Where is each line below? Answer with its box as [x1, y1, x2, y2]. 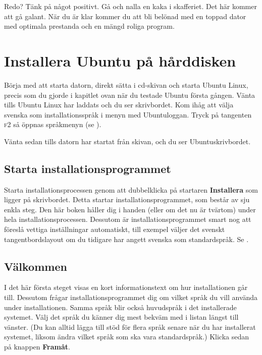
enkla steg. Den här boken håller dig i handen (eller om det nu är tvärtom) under [4, 204, 256, 214]
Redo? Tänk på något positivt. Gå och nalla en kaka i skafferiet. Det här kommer [4, 1, 257, 11]
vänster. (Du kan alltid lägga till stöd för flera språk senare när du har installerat [4, 321, 256, 332]
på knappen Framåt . [4, 341, 70, 351]
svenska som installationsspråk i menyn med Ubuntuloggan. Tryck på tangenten [4, 109, 252, 120]
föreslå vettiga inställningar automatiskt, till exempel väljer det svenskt [4, 224, 225, 234]
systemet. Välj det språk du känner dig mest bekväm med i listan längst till [4, 312, 239, 322]
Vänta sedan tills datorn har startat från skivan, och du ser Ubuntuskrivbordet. [4, 136, 251, 146]
